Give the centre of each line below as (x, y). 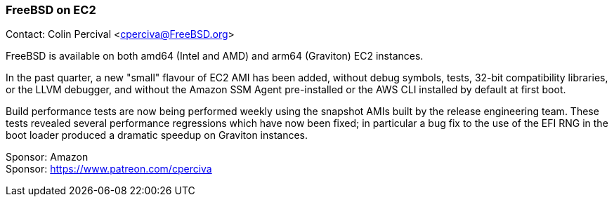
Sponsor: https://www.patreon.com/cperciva (109, 169)
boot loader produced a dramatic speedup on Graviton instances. (157, 135)
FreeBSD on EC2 (51, 10)
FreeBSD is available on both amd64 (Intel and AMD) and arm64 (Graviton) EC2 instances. (215, 56)
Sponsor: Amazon (47, 157)
